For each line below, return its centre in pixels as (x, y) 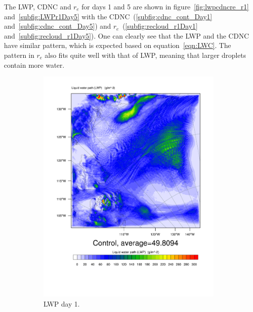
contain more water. (34, 65)
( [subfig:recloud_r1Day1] (160, 26)
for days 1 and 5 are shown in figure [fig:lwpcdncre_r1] (165, 6)
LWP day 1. (62, 304)
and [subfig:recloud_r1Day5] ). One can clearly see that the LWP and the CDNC (126, 35)
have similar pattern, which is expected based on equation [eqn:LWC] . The (118, 45)
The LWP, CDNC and (38, 6)
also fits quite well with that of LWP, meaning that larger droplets (145, 55)
